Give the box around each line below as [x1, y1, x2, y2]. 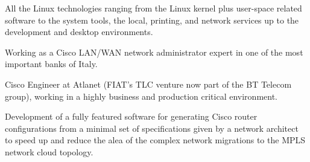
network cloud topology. [5, 145, 93, 158]
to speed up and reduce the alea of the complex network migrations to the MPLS [5, 134, 306, 146]
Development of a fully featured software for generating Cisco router [5, 110, 258, 123]
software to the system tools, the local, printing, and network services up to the [5, 13, 299, 26]
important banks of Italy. [5, 57, 98, 70]
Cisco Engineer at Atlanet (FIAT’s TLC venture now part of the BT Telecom [5, 77, 292, 90]
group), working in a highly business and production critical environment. [5, 89, 278, 102]
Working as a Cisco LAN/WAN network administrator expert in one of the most [5, 45, 303, 58]
